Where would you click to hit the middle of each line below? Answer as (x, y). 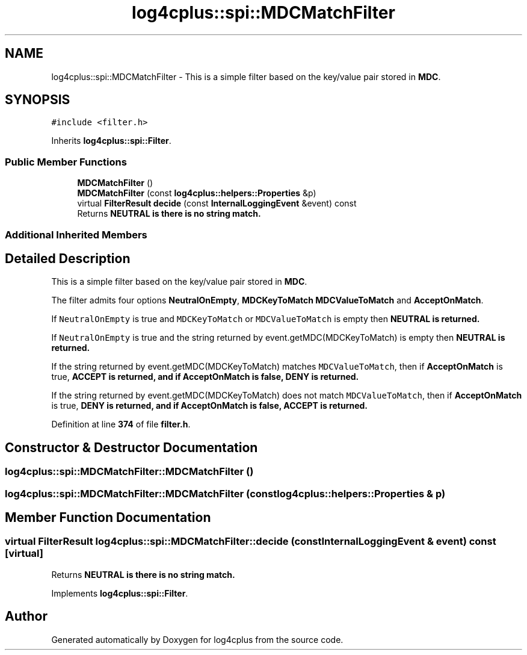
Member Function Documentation (108, 518)
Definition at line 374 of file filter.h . (121, 424)
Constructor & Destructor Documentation (131, 447)
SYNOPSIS (38, 100)
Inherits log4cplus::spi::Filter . (111, 141)
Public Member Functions (66, 162)
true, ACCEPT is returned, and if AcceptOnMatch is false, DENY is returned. (205, 377)
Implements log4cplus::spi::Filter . (120, 593)
